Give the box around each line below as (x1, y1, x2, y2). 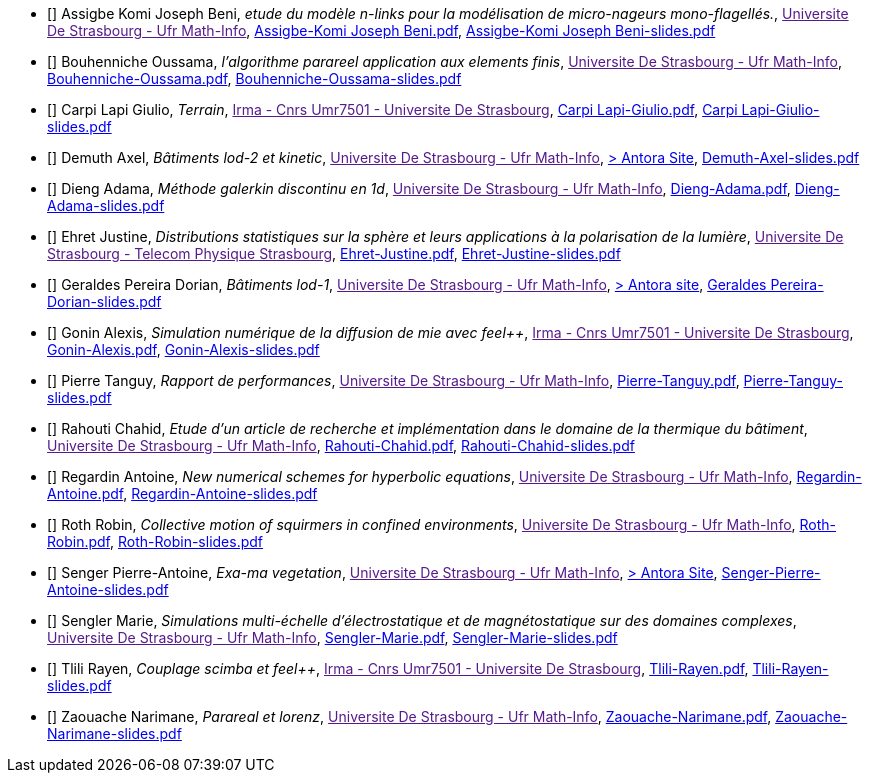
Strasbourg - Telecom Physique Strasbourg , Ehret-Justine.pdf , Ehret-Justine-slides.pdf (47, 245, 621, 262)
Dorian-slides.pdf (47, 293, 162, 310)
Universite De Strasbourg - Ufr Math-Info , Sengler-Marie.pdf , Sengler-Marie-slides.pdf (47, 629, 618, 646)
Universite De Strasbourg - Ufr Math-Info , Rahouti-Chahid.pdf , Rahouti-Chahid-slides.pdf (47, 437, 635, 454)
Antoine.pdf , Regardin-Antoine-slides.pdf (47, 485, 318, 502)
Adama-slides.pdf (47, 197, 165, 214)
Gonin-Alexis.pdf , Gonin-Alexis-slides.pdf (47, 341, 320, 358)
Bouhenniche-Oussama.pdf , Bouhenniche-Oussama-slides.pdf (47, 70, 462, 87)
